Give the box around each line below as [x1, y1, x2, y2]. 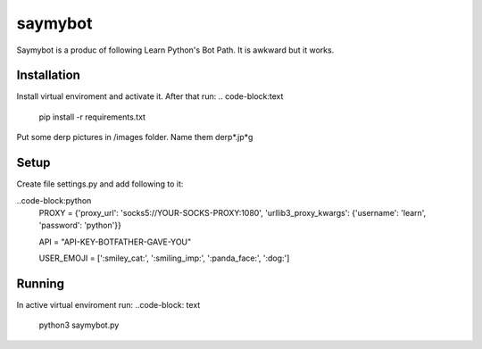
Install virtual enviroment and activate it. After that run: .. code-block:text [16, 91, 284, 102]
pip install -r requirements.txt [38, 112, 146, 122]
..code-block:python [16, 195, 92, 205]
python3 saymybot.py [38, 320, 120, 330]
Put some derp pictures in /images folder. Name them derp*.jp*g [16, 132, 253, 143]
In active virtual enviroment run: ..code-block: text [16, 300, 201, 310]
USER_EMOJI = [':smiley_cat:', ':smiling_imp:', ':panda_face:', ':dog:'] [38, 253, 290, 263]
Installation [16, 68, 80, 83]
